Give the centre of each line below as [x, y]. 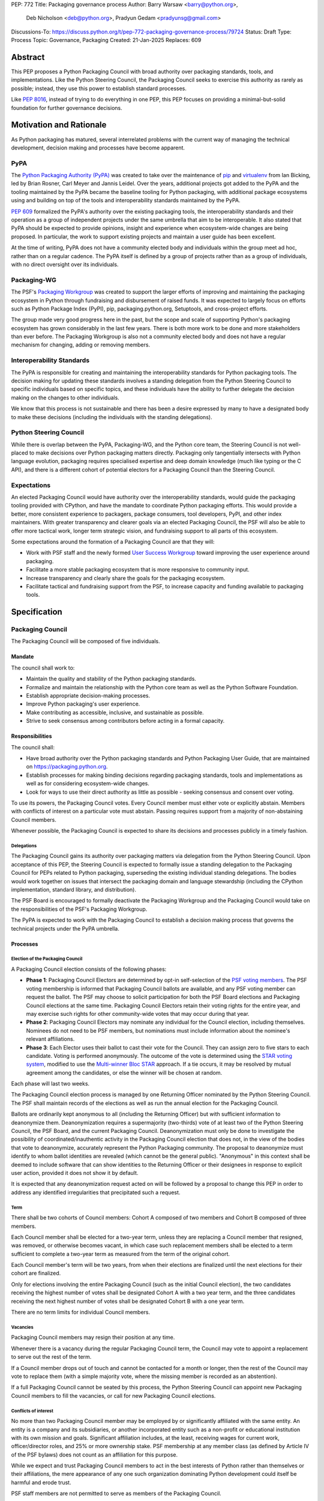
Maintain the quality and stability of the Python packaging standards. [111, 679]
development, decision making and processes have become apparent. [98, 148]
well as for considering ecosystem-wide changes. [88, 784]
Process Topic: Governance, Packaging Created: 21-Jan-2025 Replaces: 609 [106, 40]
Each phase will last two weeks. [50, 1084]
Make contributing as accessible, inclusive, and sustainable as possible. [115, 712]
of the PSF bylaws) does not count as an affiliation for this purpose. [94, 1454]
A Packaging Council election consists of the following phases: [89, 969]
